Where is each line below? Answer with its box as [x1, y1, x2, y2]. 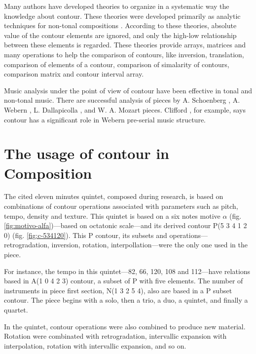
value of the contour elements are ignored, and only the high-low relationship [4, 30, 237, 40]
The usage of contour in [4, 143, 169, 163]
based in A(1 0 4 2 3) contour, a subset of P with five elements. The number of [4, 275, 243, 286]
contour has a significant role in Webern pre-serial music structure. [4, 114, 206, 124]
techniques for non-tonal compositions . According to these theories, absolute [4, 20, 237, 31]
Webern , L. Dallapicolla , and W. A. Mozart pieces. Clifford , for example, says [4, 104, 246, 115]
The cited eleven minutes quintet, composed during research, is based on [4, 191, 223, 201]
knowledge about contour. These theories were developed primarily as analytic [4, 10, 241, 21]
